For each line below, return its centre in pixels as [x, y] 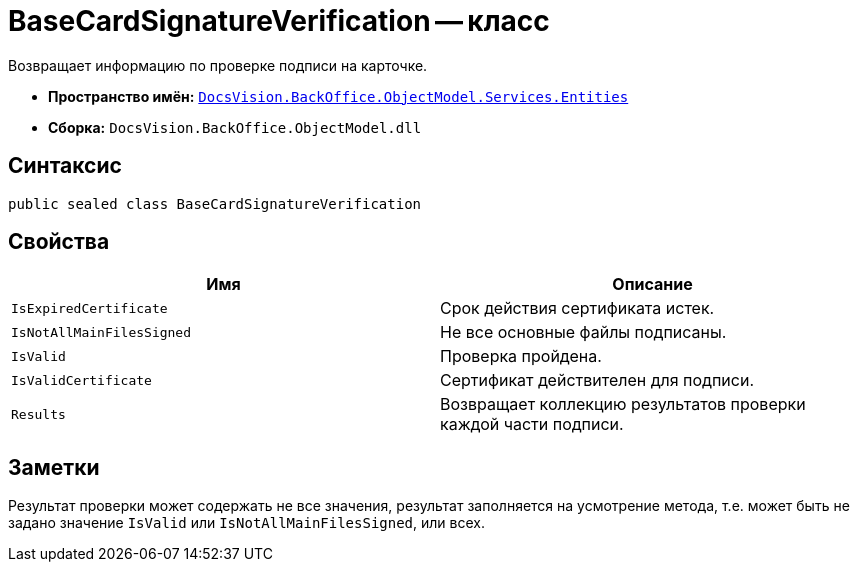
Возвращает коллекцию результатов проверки [623, 404]
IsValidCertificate [81, 380]
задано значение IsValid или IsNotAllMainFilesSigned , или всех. [247, 523]
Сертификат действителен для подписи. [597, 380]
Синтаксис [65, 166]
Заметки [54, 467]
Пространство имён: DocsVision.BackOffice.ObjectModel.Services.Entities [338, 96]
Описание [652, 284]
